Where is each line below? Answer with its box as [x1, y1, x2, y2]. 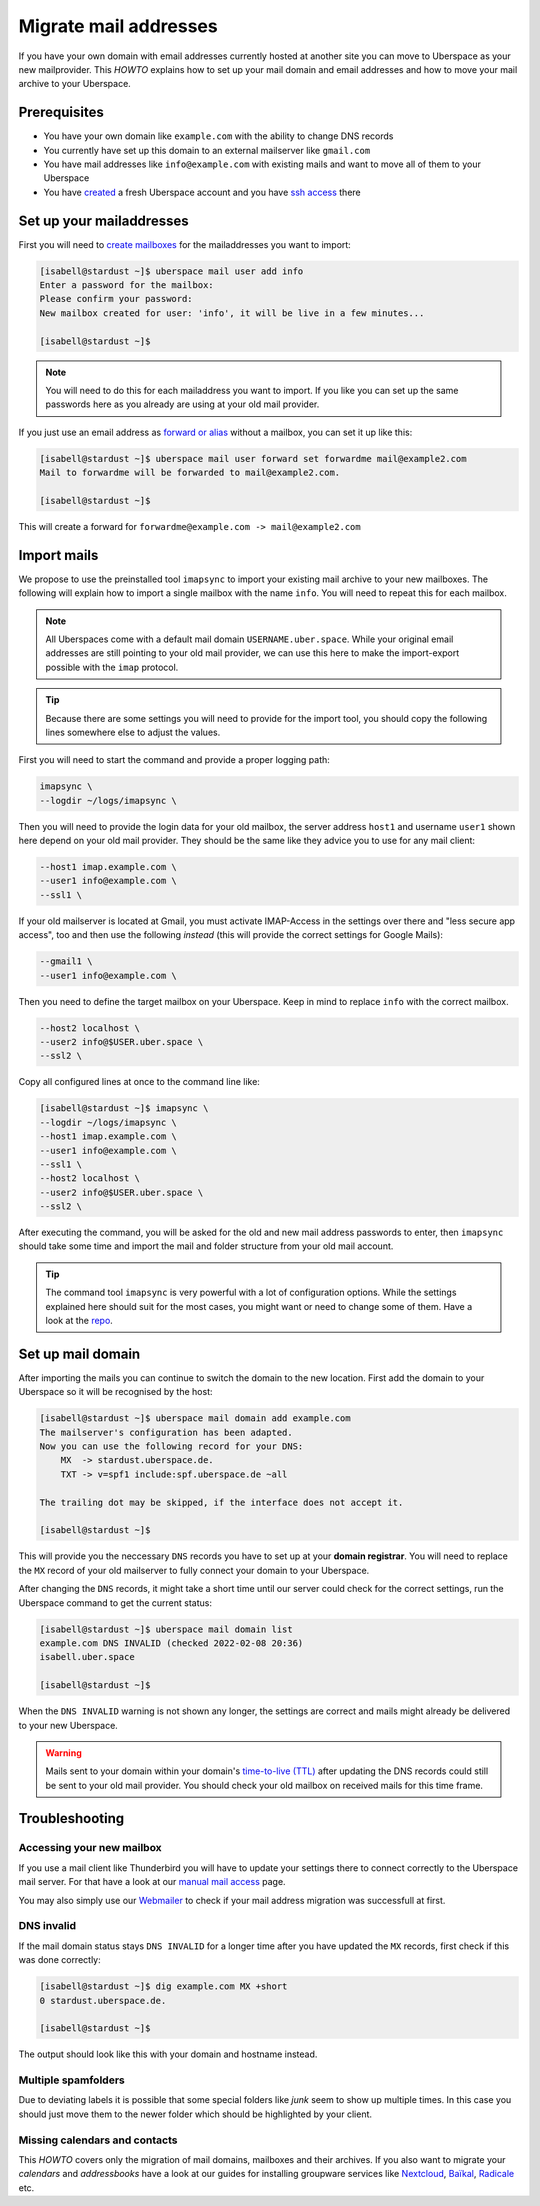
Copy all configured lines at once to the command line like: [18, 1076, 260, 1088]
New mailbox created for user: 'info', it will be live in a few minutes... [39, 307, 425, 319]
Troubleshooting [18, 1810, 125, 1827]
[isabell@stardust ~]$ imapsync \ [39, 1103, 209, 1114]
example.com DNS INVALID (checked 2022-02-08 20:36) [39, 1637, 304, 1649]
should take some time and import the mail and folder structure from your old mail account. [18, 1240, 394, 1252]
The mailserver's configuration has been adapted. [39, 1426, 294, 1438]
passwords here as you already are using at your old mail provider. [45, 398, 320, 410]
